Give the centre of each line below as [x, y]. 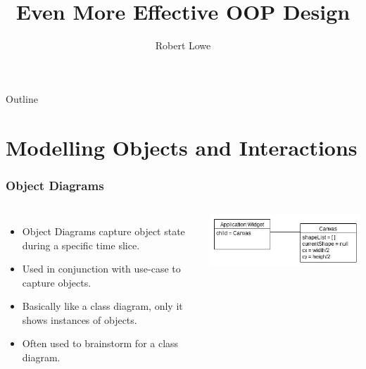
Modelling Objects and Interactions [182, 147]
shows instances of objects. [80, 319]
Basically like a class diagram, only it [102, 306]
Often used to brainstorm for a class [100, 343]
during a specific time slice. [81, 245]
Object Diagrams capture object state [103, 231]
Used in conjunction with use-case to [101, 269]
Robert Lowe [183, 45]
